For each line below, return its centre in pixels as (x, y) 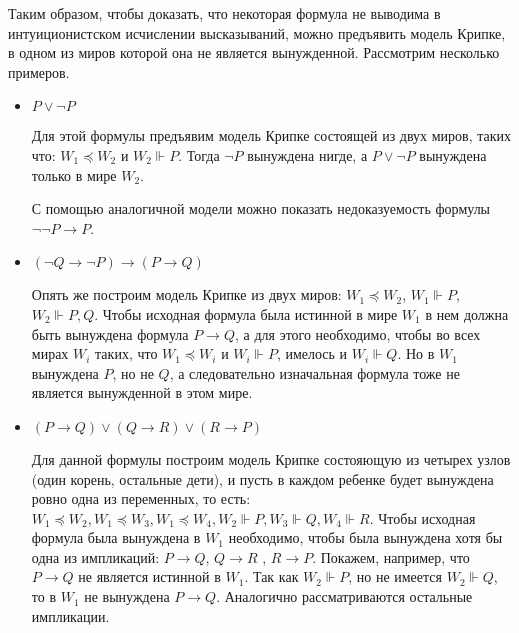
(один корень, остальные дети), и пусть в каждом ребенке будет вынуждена (262, 478)
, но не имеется (395, 576)
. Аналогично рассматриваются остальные (344, 596)
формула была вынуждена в (116, 537)
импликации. (70, 615)
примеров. (39, 71)
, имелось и (312, 353)
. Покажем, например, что (391, 556)
